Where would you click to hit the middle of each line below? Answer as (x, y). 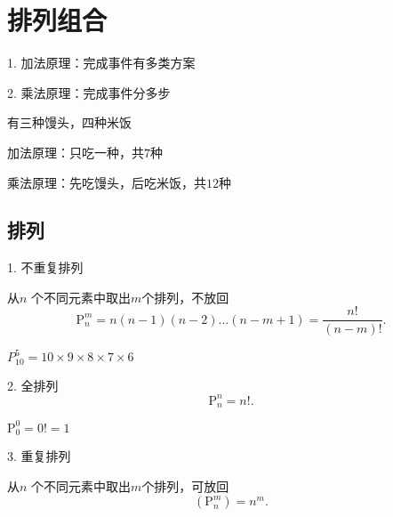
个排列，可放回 (185, 485)
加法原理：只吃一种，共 (76, 152)
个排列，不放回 (185, 297)
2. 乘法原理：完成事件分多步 (89, 92)
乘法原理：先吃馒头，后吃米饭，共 (107, 182)
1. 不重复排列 (45, 267)
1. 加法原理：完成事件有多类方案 (101, 63)
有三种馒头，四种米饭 (69, 122)
